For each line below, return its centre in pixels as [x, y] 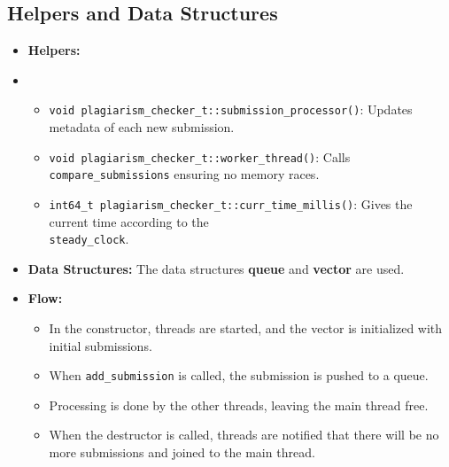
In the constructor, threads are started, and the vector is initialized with [246, 328]
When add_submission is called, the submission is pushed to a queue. [239, 375]
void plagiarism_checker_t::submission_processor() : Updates [231, 109]
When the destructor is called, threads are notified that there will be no [244, 435]
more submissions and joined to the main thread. [182, 452]
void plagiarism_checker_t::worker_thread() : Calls [200, 156]
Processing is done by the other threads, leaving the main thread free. [239, 405]
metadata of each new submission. [142, 127]
